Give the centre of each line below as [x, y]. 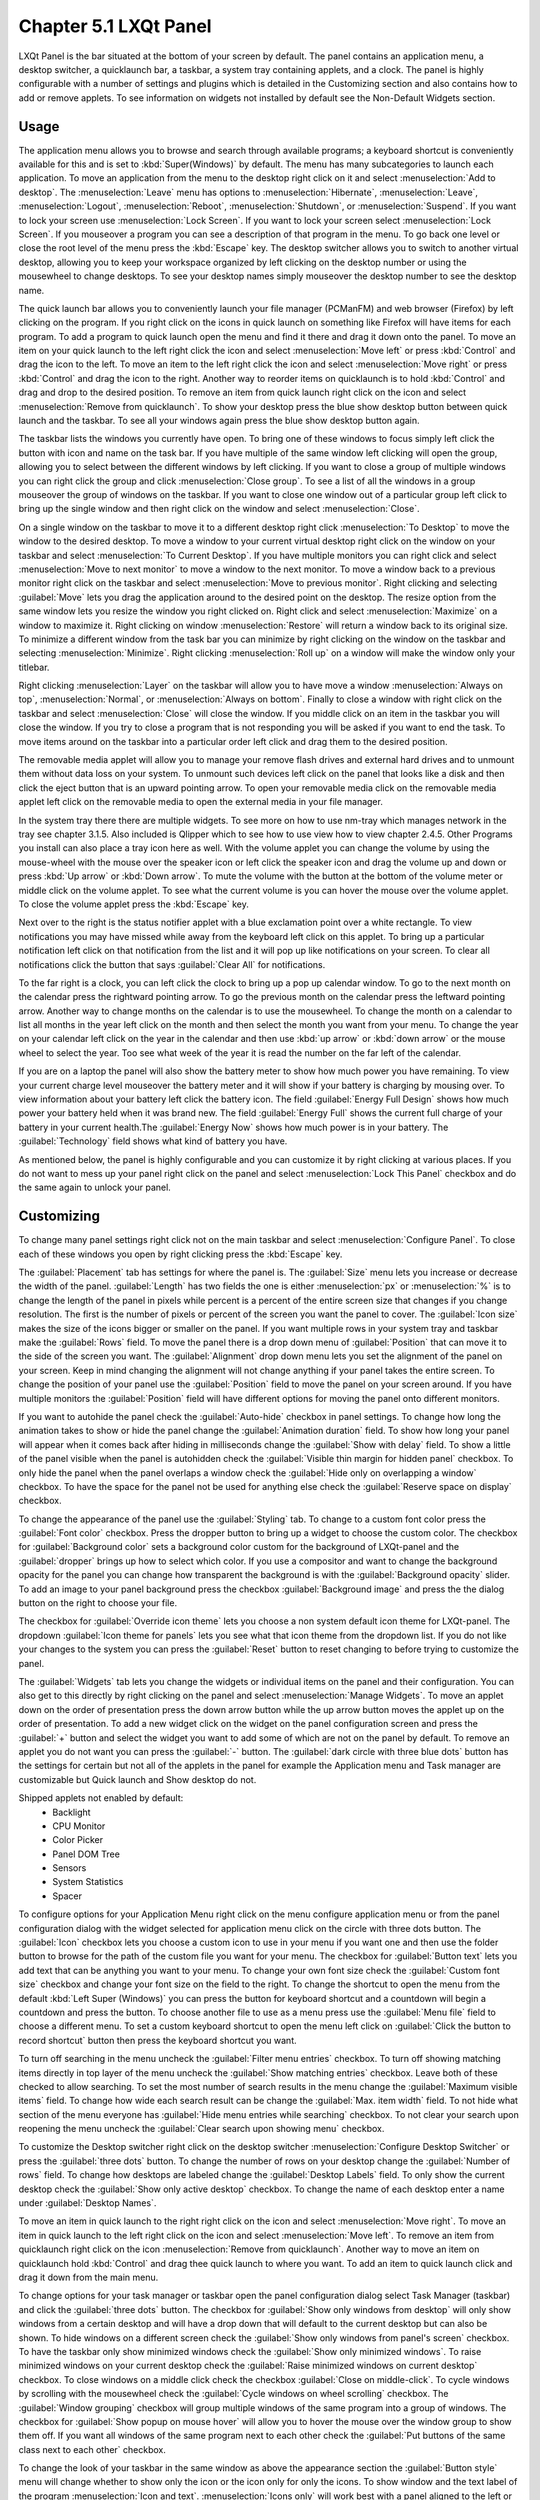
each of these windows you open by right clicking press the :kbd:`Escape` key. [180, 1254]
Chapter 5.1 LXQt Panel [115, 26]
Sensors [69, 1868]
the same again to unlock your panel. [95, 1187]
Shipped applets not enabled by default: [101, 1798]
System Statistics [88, 1882]
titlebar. [34, 667]
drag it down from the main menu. [88, 2277]
